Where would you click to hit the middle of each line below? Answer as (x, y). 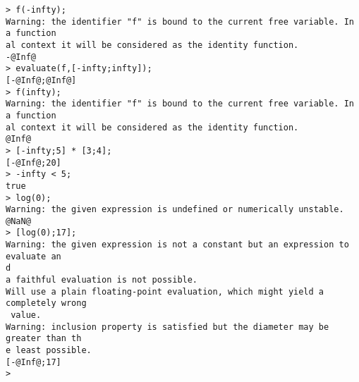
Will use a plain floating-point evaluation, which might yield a (165, 291)
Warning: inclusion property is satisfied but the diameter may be (168, 327)
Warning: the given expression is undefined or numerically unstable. (175, 210)
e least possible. (49, 351)
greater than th (44, 339)
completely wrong (46, 303)
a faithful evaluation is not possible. (102, 280)
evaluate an (34, 256)
